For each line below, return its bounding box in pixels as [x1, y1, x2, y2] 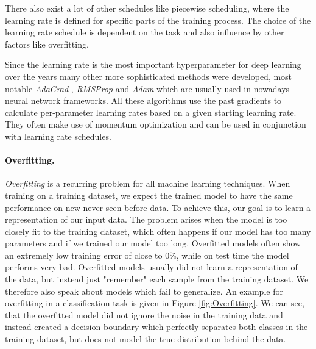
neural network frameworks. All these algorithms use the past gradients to [5, 94, 282, 107]
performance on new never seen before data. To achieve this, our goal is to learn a [5, 201, 311, 214]
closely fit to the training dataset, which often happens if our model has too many [5, 225, 311, 237]
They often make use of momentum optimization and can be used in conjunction [5, 118, 306, 131]
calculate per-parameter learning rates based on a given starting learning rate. [5, 106, 297, 118]
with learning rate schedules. [5, 129, 111, 142]
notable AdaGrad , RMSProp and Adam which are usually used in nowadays [5, 82, 290, 95]
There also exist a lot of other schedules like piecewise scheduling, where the [5, 2, 289, 14]
